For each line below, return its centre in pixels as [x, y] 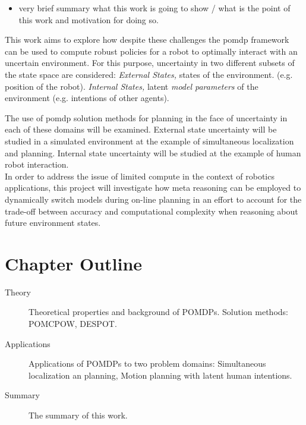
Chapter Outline [74, 263]
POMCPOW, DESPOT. [73, 323]
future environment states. [53, 223]
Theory [18, 292]
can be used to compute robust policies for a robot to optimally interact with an [151, 51]
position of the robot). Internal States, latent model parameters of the [132, 86]
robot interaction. [37, 164]
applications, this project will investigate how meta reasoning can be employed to [153, 188]
